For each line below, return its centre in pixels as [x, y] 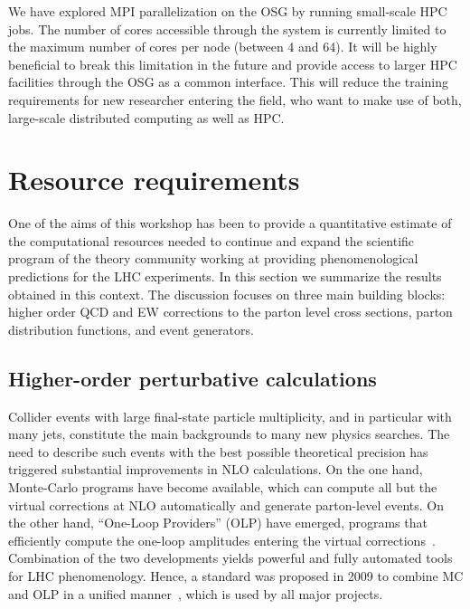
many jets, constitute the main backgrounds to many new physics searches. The [229, 434]
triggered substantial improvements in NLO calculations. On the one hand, [216, 469]
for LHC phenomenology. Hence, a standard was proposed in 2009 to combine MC [236, 575]
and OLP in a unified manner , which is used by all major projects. [196, 593]
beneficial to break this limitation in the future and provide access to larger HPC [233, 64]
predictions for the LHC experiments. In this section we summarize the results [225, 276]
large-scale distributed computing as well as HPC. [146, 117]
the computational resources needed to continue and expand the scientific [211, 240]
